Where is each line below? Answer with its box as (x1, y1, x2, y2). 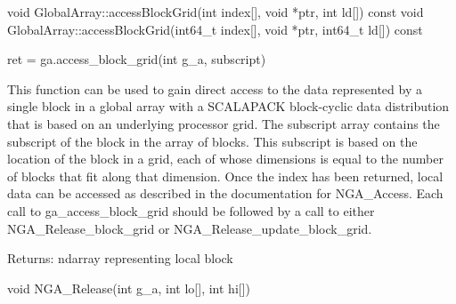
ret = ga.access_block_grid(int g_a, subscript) (7, 50, 266, 68)
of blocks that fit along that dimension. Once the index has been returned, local (7, 166, 444, 185)
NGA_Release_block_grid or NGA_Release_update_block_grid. (7, 219, 372, 237)
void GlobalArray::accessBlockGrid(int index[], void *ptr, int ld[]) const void (7, 3, 424, 20)
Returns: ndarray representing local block (7, 249, 233, 268)
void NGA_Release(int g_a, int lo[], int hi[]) (7, 278, 250, 297)
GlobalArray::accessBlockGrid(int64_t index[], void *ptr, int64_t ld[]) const (7, 20, 423, 38)
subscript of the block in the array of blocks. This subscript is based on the (7, 132, 418, 150)
